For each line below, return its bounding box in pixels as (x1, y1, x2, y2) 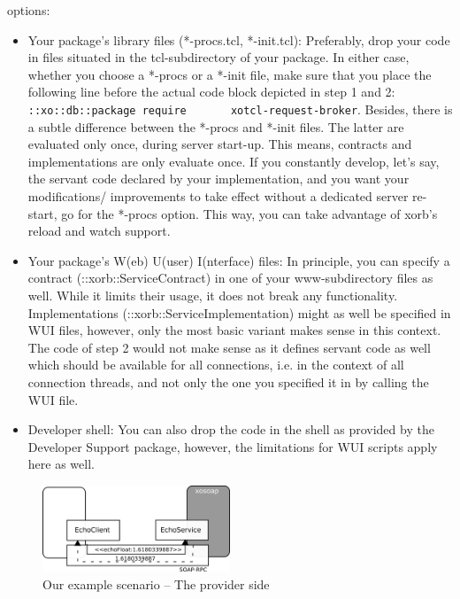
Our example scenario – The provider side (42, 575, 270, 593)
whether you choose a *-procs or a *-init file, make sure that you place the (27, 65, 432, 83)
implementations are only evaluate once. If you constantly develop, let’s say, (27, 152, 440, 170)
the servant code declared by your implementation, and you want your (27, 169, 410, 188)
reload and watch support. (27, 222, 171, 240)
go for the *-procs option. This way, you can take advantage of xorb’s (61, 204, 438, 222)
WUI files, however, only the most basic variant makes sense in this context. (27, 321, 441, 339)
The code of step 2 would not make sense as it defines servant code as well (27, 338, 431, 356)
